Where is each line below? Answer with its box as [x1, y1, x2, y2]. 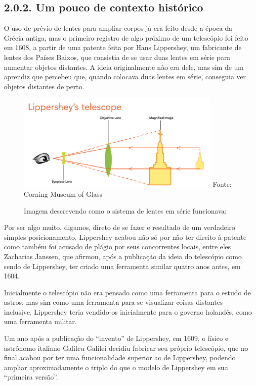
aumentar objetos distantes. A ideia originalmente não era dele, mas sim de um [4, 61, 244, 72]
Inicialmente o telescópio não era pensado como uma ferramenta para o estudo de [4, 287, 251, 297]
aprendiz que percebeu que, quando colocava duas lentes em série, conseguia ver [4, 71, 246, 82]
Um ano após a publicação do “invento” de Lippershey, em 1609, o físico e [4, 333, 228, 343]
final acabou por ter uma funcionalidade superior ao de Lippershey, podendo [4, 352, 236, 363]
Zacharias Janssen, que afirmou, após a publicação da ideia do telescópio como [4, 251, 242, 261]
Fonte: [213, 179, 232, 189]
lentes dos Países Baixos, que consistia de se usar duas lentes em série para [4, 52, 230, 62]
